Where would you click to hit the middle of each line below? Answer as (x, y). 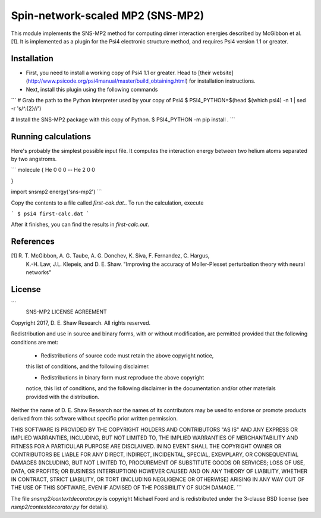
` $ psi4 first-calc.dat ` (50, 214)
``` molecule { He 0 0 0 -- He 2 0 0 (53, 170)
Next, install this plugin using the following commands (92, 89)
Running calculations (51, 136)
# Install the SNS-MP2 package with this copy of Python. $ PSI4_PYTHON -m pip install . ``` (123, 120)
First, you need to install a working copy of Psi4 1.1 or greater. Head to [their (118, 73)
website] (223, 73)
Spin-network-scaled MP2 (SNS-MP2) (108, 15)
